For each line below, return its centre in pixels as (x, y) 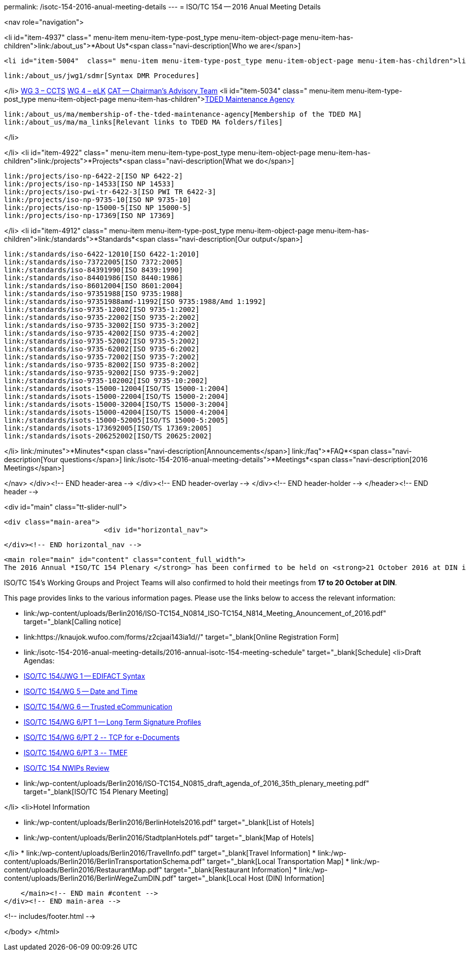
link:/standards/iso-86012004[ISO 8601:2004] (94, 286)
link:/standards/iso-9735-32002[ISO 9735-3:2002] (102, 325)
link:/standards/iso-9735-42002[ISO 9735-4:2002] (102, 333)
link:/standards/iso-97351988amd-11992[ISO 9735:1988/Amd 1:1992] (135, 302)
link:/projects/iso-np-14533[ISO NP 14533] (89, 184)
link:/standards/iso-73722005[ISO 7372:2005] (94, 262)
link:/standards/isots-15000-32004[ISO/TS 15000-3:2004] (116, 404)
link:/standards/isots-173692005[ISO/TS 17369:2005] (108, 428)
